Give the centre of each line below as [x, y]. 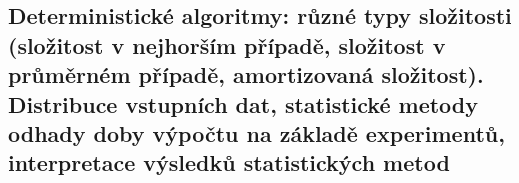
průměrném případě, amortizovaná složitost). [246, 74]
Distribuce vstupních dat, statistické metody [243, 103]
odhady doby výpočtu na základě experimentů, [256, 132]
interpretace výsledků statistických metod [229, 162]
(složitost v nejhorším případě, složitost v [227, 44]
